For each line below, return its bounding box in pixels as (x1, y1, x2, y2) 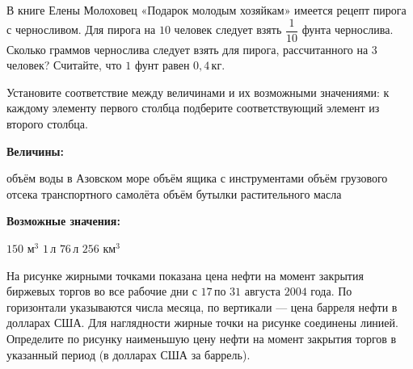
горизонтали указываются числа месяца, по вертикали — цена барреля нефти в (6, 298, 398, 315)
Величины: (6, 142, 64, 159)
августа (244, 283, 281, 300)
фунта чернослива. (301, 21, 394, 38)
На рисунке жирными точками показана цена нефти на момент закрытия (6, 266, 364, 283)
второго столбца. (6, 115, 88, 132)
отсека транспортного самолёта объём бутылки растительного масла (6, 185, 342, 202)
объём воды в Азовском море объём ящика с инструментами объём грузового (6, 170, 388, 187)
